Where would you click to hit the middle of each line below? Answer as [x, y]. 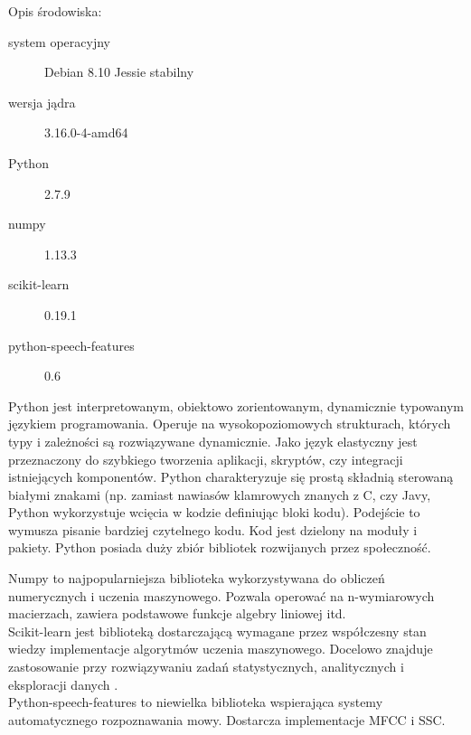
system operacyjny [59, 41]
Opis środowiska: [55, 11]
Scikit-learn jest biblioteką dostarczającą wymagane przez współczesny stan [217, 631]
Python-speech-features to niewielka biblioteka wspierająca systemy [196, 702]
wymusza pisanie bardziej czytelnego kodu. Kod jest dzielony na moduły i [213, 529]
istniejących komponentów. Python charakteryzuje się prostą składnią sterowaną [231, 477]
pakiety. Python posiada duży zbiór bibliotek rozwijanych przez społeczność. [220, 547]
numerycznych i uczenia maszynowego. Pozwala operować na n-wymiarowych [221, 595]
